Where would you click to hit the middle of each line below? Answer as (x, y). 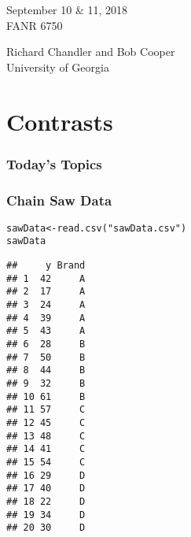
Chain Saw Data (59, 200)
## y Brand (46, 266)
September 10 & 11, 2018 (67, 9)
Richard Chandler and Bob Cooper (91, 52)
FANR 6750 (35, 25)
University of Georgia (58, 67)
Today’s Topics (54, 163)
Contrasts (60, 121)
